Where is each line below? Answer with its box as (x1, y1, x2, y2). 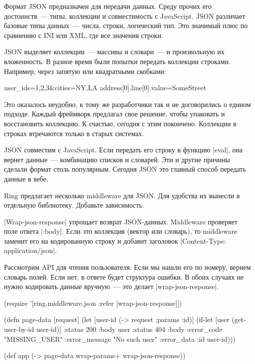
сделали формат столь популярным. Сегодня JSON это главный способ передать (4, 164, 246, 174)
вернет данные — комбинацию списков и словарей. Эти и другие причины (4, 154, 230, 164)
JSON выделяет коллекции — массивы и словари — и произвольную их (4, 46, 225, 57)
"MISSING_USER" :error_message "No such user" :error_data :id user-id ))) (4, 333, 236, 344)
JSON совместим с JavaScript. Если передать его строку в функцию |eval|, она (4, 145, 243, 155)
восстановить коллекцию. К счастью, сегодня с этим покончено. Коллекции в (4, 118, 237, 128)
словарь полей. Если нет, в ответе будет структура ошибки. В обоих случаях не (4, 271, 244, 282)
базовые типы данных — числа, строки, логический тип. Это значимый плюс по (4, 20, 248, 31)
